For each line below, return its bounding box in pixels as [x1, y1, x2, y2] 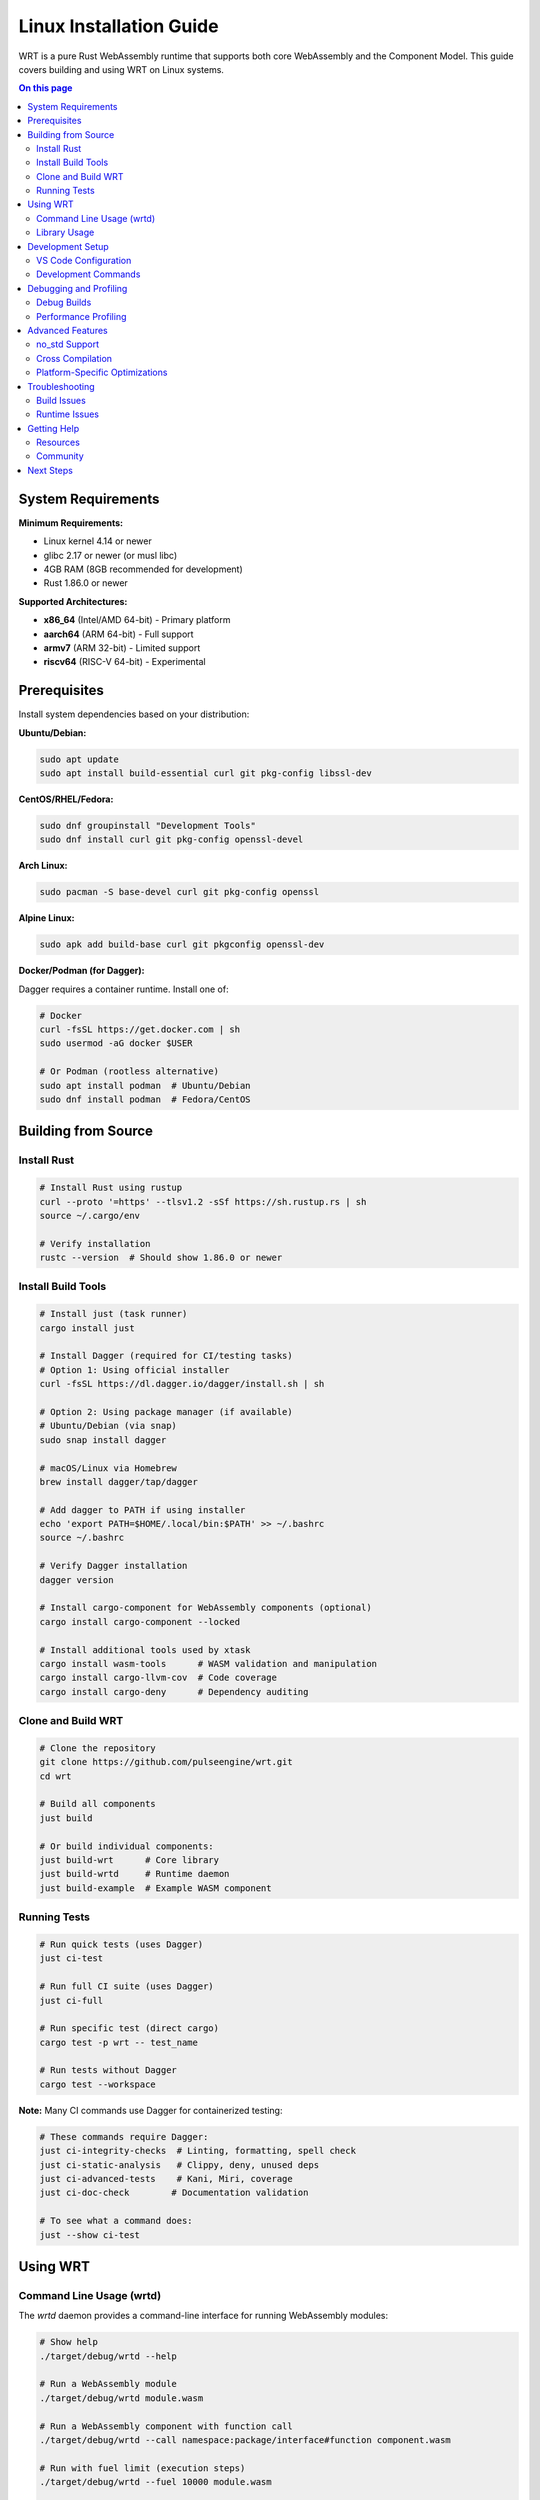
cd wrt [39, 1770, 72, 1782]
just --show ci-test [39, 2229, 140, 2240]
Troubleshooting [27, 380, 95, 392]
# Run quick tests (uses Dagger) [39, 1938, 204, 1950]
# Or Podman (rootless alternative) [39, 1066, 220, 1077]
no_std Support [36, 338, 100, 350]
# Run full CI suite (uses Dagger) [39, 1981, 214, 1992]
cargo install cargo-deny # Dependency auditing [39, 1686, 309, 1697]
